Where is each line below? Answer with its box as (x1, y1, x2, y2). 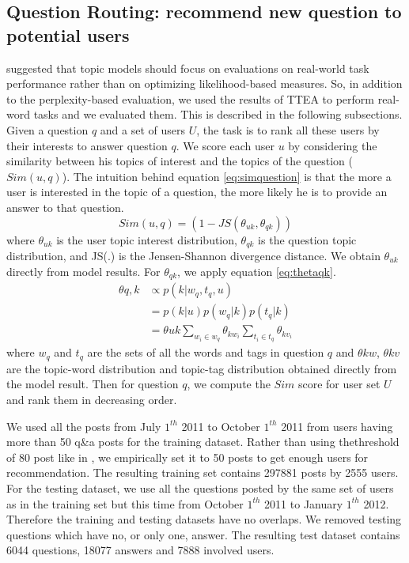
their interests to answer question (6, 137, 168, 153)
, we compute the (187, 376, 271, 392)
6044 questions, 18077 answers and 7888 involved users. (6, 542, 275, 558)
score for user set (297, 376, 381, 392)
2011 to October (181, 418, 260, 434)
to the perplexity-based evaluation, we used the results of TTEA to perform (6, 90, 374, 107)
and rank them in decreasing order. (6, 391, 177, 407)
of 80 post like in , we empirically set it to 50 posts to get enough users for (6, 448, 369, 465)
